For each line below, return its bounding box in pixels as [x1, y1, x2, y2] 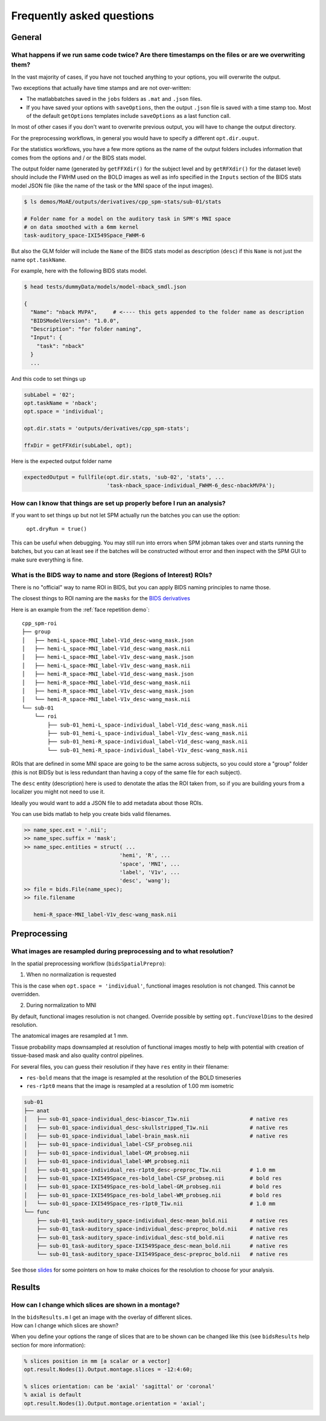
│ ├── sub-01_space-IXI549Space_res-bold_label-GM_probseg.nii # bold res [24, 1183, 282, 1190]
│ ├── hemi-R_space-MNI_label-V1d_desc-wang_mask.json [22, 671, 194, 678]
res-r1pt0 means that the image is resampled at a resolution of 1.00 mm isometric [26, 1083, 234, 1090]
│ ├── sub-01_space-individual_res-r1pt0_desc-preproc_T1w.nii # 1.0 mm [24, 1167, 276, 1173]
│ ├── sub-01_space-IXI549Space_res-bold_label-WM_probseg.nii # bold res [24, 1191, 282, 1199]
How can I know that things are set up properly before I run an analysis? [11, 499, 226, 507]
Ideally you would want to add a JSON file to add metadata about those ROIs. [11, 799, 203, 806]
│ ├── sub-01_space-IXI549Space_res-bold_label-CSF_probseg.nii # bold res [24, 1174, 282, 1182]
